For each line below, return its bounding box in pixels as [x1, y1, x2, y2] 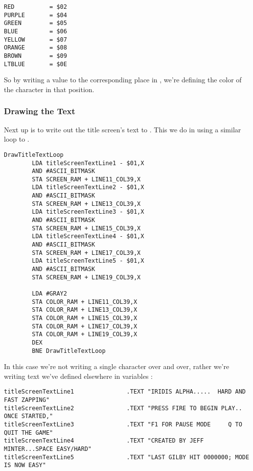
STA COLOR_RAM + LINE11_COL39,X [32, 298, 138, 305]
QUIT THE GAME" [4, 429, 53, 436]
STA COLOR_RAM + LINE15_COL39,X [32, 314, 138, 322]
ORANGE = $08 [4, 44, 67, 51]
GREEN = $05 [4, 20, 67, 27]
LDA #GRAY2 [32, 290, 67, 297]
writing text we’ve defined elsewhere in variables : [4, 371, 153, 381]
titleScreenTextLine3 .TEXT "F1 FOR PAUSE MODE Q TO [4, 421, 242, 428]
